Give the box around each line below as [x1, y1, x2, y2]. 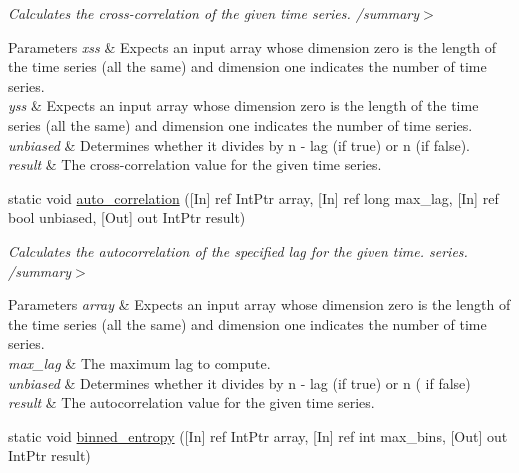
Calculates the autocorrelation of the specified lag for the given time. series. [8, 240, 468, 261]
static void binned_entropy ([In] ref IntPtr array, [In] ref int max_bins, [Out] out [8, 425, 508, 446]
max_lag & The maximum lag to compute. [8, 352, 271, 373]
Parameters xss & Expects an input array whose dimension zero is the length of [8, 36, 496, 57]
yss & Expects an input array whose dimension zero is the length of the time [8, 95, 479, 116]
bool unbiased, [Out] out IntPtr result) [8, 207, 246, 228]
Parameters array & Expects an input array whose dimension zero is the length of [8, 294, 511, 315]
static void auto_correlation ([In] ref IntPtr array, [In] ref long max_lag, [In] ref [8, 187, 499, 208]
